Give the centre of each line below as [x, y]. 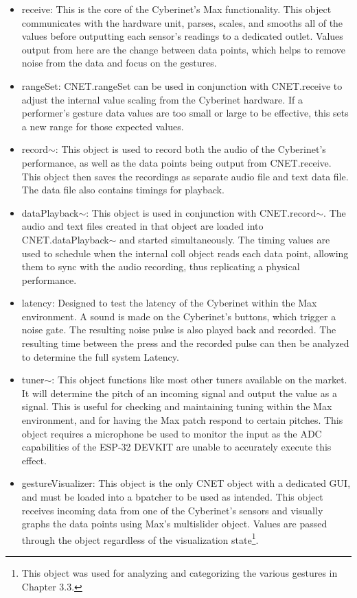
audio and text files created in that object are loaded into [142, 226]
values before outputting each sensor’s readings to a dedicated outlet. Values [182, 36]
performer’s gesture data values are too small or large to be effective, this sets [185, 113]
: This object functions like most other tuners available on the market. [199, 380]
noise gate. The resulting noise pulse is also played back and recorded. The [179, 330]
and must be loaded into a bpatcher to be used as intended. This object [172, 497]
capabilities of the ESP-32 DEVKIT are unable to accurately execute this [176, 447]
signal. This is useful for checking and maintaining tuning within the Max [177, 406]
